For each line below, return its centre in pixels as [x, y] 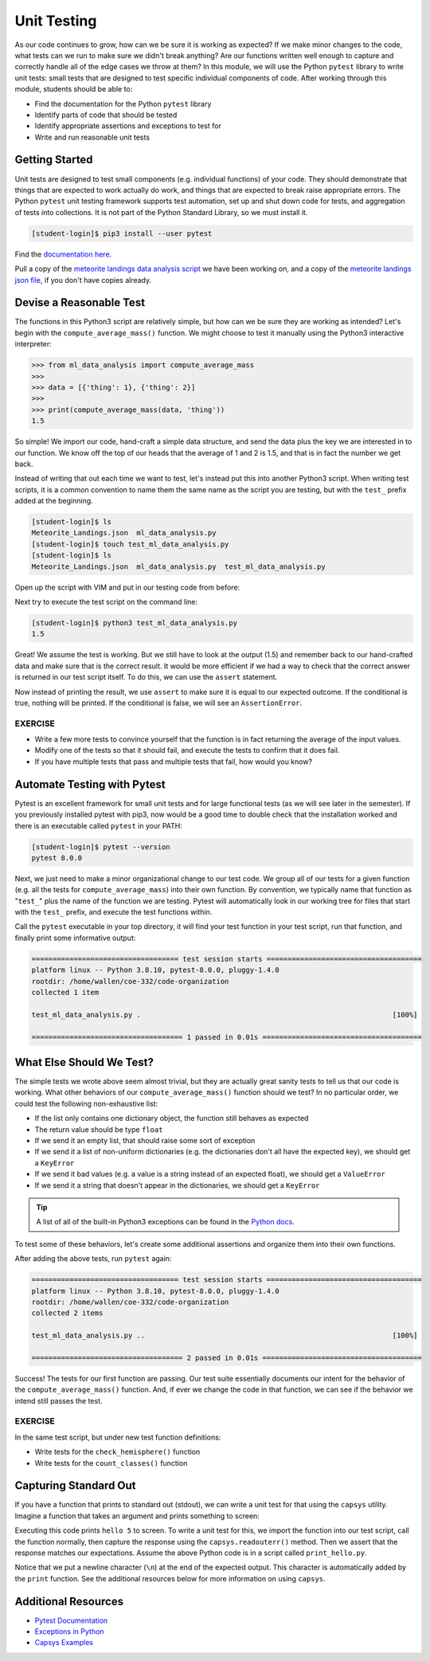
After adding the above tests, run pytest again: [93, 1259]
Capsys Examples [64, 1643]
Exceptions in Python [69, 1632]
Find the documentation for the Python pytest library [123, 104]
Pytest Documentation [71, 1620]
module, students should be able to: [74, 89]
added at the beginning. [54, 501]
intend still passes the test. [59, 1400]
